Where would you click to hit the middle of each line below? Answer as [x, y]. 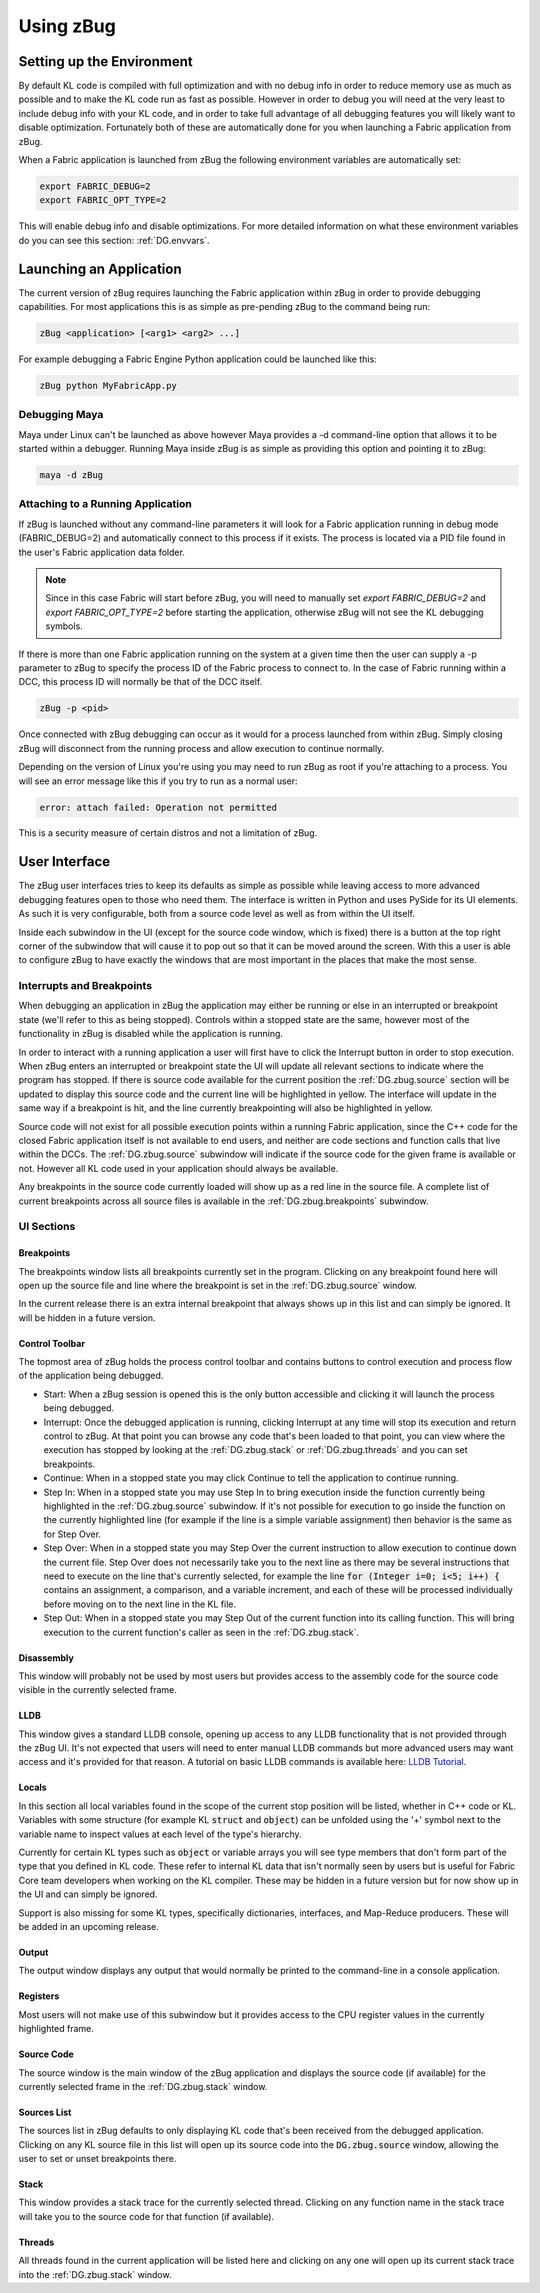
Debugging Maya [61, 415]
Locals [32, 1787]
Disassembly [46, 1657]
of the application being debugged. [91, 1376]
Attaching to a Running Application [105, 504]
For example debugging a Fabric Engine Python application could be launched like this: [197, 359]
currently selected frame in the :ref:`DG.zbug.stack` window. [143, 2086]
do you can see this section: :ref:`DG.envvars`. [114, 240]
